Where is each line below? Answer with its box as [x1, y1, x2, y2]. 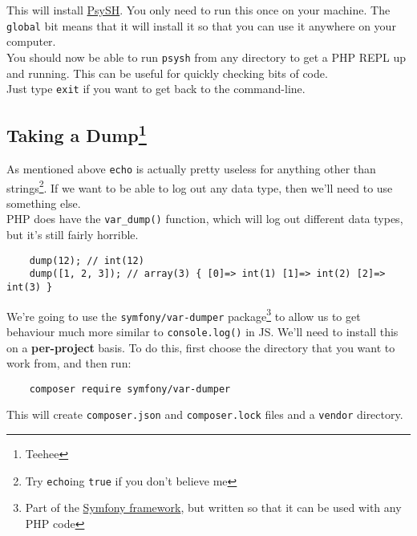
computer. [6, 33, 56, 50]
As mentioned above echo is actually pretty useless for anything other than [6, 160, 376, 177]
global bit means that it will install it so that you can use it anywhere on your [6, 17, 396, 34]
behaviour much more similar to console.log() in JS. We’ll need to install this [6, 323, 399, 339]
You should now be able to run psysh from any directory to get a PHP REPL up [6, 48, 407, 65]
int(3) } [6, 282, 53, 294]
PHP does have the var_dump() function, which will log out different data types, [6, 210, 403, 227]
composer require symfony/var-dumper [29, 383, 231, 395]
